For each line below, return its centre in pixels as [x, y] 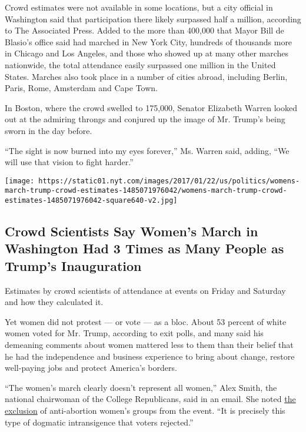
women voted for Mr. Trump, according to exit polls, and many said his [134, 333]
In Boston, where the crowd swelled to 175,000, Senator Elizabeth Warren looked [151, 107]
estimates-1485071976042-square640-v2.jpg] [91, 201]
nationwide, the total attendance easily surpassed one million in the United [140, 64]
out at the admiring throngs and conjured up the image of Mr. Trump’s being [145, 119]
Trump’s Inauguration [73, 265]
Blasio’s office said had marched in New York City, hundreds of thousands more [149, 41]
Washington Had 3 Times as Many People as [144, 248]
